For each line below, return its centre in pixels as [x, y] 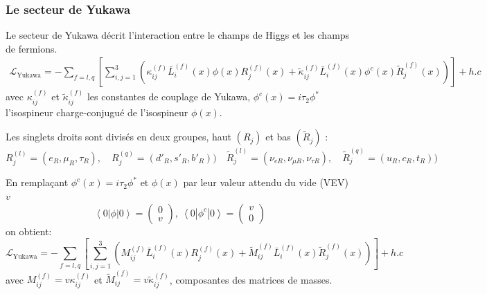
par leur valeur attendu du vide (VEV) [266, 182]
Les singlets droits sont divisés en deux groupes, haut [118, 137]
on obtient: [29, 231]
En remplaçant [37, 182]
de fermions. [32, 48]
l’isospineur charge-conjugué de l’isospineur [97, 112]
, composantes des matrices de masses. [251, 279]
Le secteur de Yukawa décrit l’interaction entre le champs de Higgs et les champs [178, 35]
